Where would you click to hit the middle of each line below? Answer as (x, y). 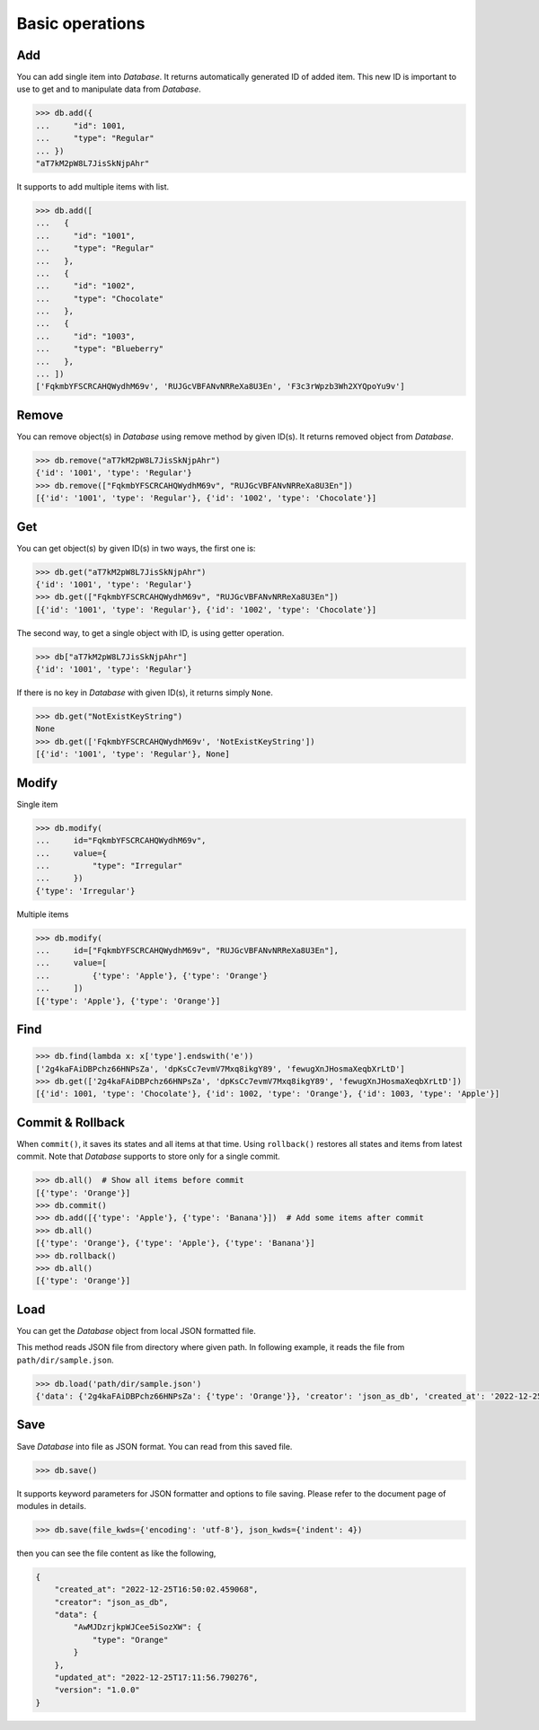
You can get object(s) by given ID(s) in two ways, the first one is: (136, 548)
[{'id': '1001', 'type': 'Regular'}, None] (133, 754)
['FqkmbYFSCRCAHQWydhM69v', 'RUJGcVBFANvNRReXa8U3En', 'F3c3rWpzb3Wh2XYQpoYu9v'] (221, 387)
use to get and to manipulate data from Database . (109, 89)
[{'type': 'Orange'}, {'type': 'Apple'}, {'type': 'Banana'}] (175, 1243)
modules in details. (52, 1505)
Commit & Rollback (71, 1122)
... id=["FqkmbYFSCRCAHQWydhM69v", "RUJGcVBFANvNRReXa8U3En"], (187, 951)
